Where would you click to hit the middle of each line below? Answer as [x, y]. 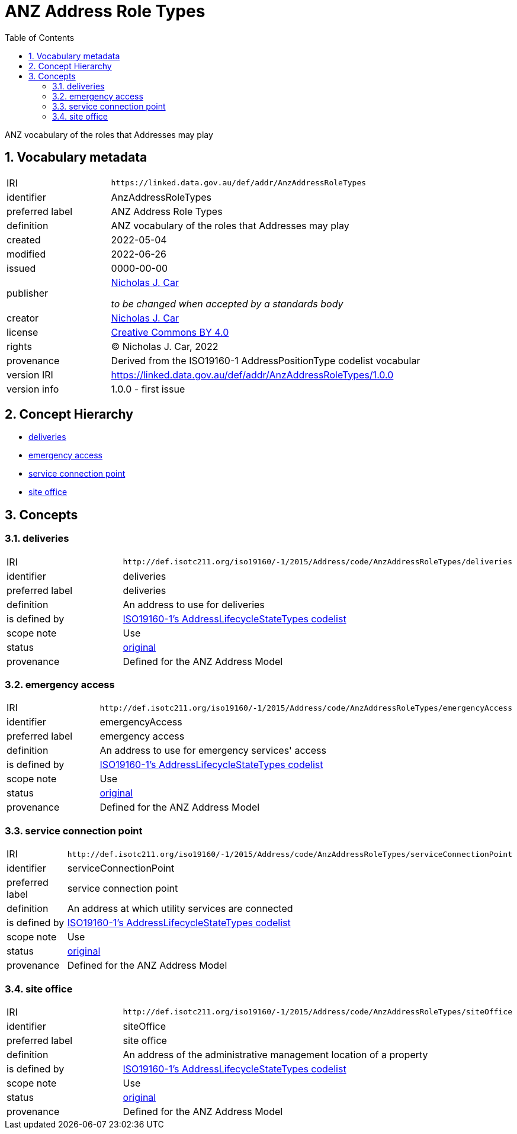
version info [33, 389]
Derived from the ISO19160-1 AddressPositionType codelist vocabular [266, 360]
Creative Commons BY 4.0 [170, 332]
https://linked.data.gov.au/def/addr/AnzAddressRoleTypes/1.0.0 [252, 375]
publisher [28, 293]
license [23, 332]
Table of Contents [40, 37]
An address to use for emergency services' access [213, 751]
